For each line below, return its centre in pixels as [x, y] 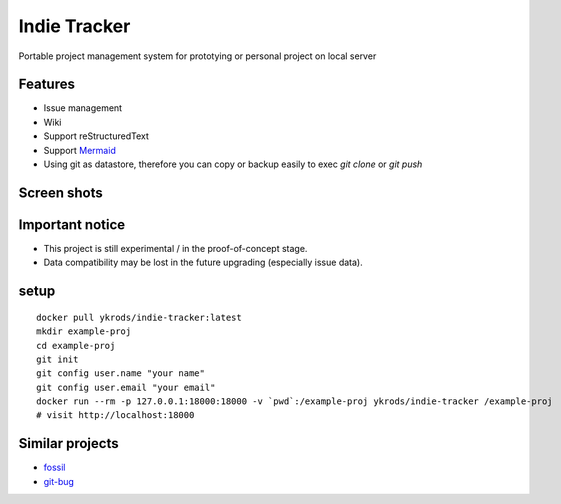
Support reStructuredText [96, 136]
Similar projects [68, 443]
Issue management [83, 108]
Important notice [72, 224]
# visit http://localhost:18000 [115, 415]
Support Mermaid [80, 150]
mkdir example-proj [84, 331]
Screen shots [61, 192]
